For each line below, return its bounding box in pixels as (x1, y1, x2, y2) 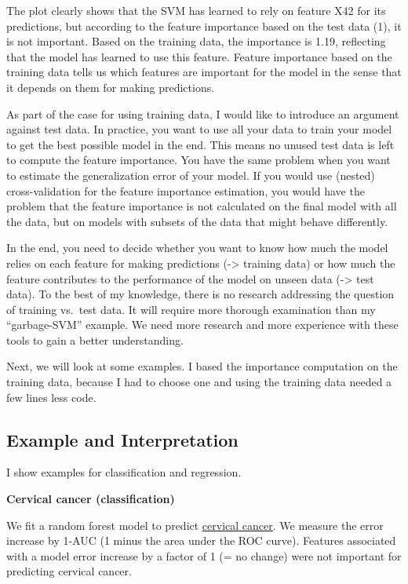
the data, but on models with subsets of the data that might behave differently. (6, 213, 388, 229)
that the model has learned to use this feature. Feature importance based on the (6, 48, 392, 64)
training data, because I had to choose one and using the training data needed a (6, 374, 392, 390)
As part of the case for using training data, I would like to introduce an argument (6, 105, 399, 122)
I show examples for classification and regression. (6, 464, 242, 480)
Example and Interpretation (6, 427, 239, 451)
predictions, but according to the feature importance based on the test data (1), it (6, 17, 402, 34)
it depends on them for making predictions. (6, 78, 215, 95)
